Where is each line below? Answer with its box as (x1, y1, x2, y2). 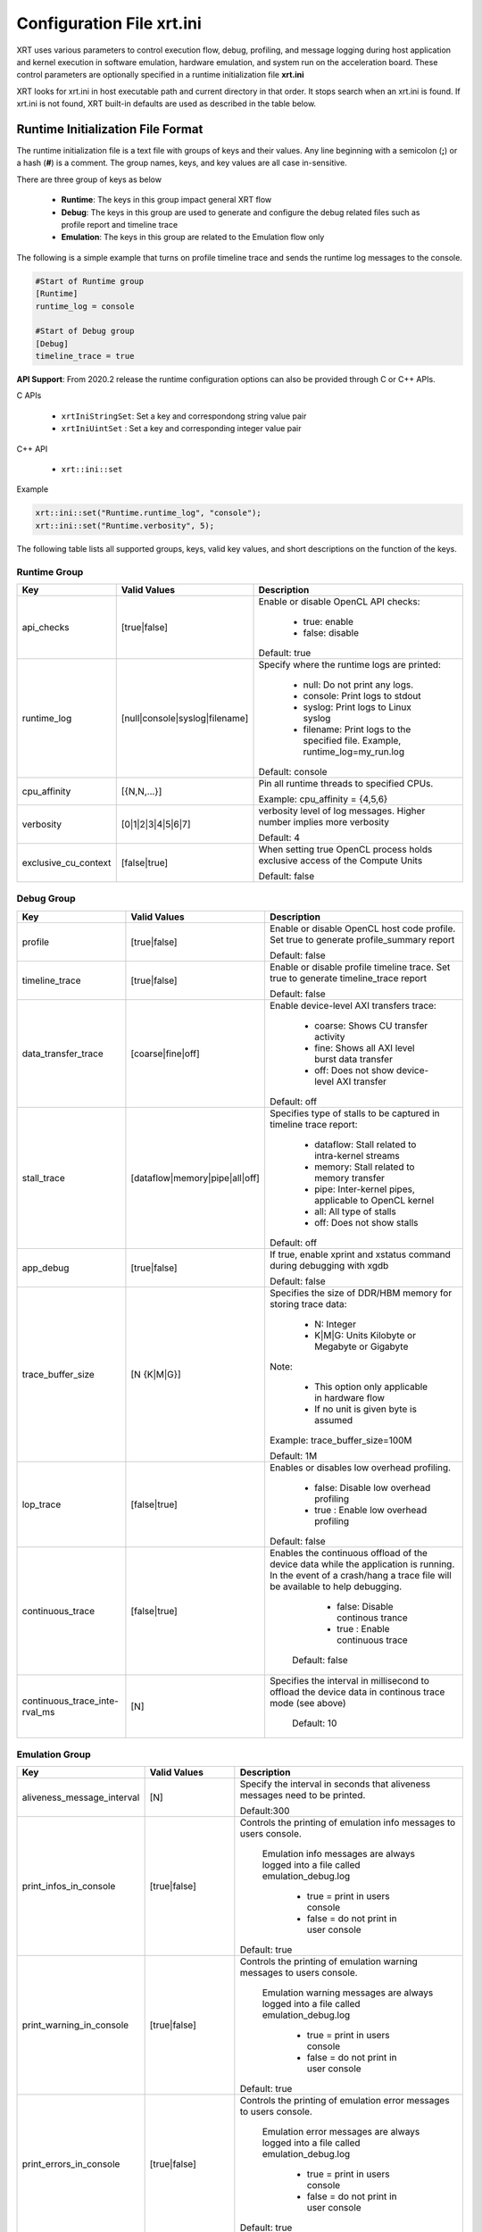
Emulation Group (16, 1748, 91, 1761)
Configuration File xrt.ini (16, 13, 203, 33)
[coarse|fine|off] (130, 1047, 200, 1060)
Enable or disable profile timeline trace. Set (269, 961, 451, 973)
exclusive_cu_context (21, 856, 112, 869)
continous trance (336, 1612, 408, 1624)
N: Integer (313, 1318, 357, 1330)
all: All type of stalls (313, 1205, 396, 1218)
